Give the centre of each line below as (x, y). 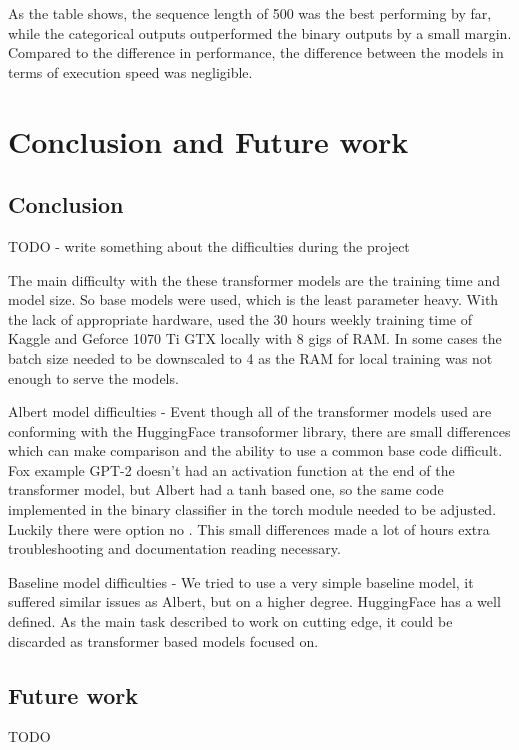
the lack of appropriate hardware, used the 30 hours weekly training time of (240, 318)
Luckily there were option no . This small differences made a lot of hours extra (249, 528)
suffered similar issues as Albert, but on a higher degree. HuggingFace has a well (254, 601)
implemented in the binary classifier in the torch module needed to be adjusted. (252, 509)
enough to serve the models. (93, 377)
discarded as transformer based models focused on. (163, 640)
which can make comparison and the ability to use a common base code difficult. (255, 450)
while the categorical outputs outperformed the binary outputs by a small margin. (260, 32)
